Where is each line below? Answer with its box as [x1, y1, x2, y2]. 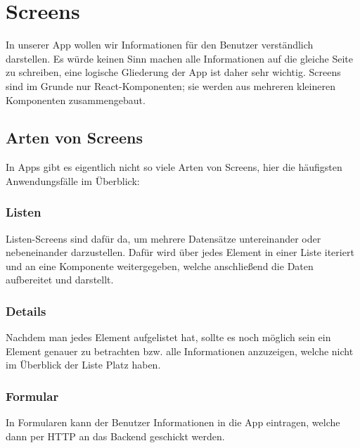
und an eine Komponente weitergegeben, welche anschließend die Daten [6, 258, 314, 273]
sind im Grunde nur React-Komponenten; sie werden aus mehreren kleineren [6, 78, 335, 93]
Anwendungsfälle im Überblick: [6, 173, 140, 188]
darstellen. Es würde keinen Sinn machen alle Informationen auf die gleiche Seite [6, 51, 353, 65]
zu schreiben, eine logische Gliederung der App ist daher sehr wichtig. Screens [6, 65, 341, 79]
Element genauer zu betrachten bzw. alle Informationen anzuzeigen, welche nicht [6, 343, 354, 358]
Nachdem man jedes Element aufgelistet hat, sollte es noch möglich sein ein [6, 330, 331, 345]
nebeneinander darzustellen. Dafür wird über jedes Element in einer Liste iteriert [6, 245, 354, 260]
